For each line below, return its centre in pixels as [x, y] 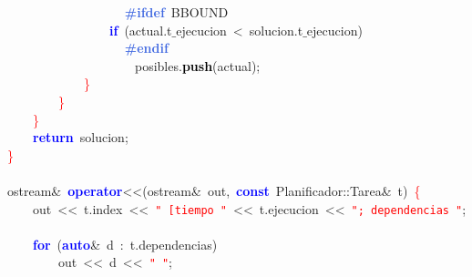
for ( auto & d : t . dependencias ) [125, 244]
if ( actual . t [141, 30]
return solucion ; [81, 137]
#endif [146, 48]
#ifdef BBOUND [176, 12]
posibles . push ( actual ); [197, 65]
